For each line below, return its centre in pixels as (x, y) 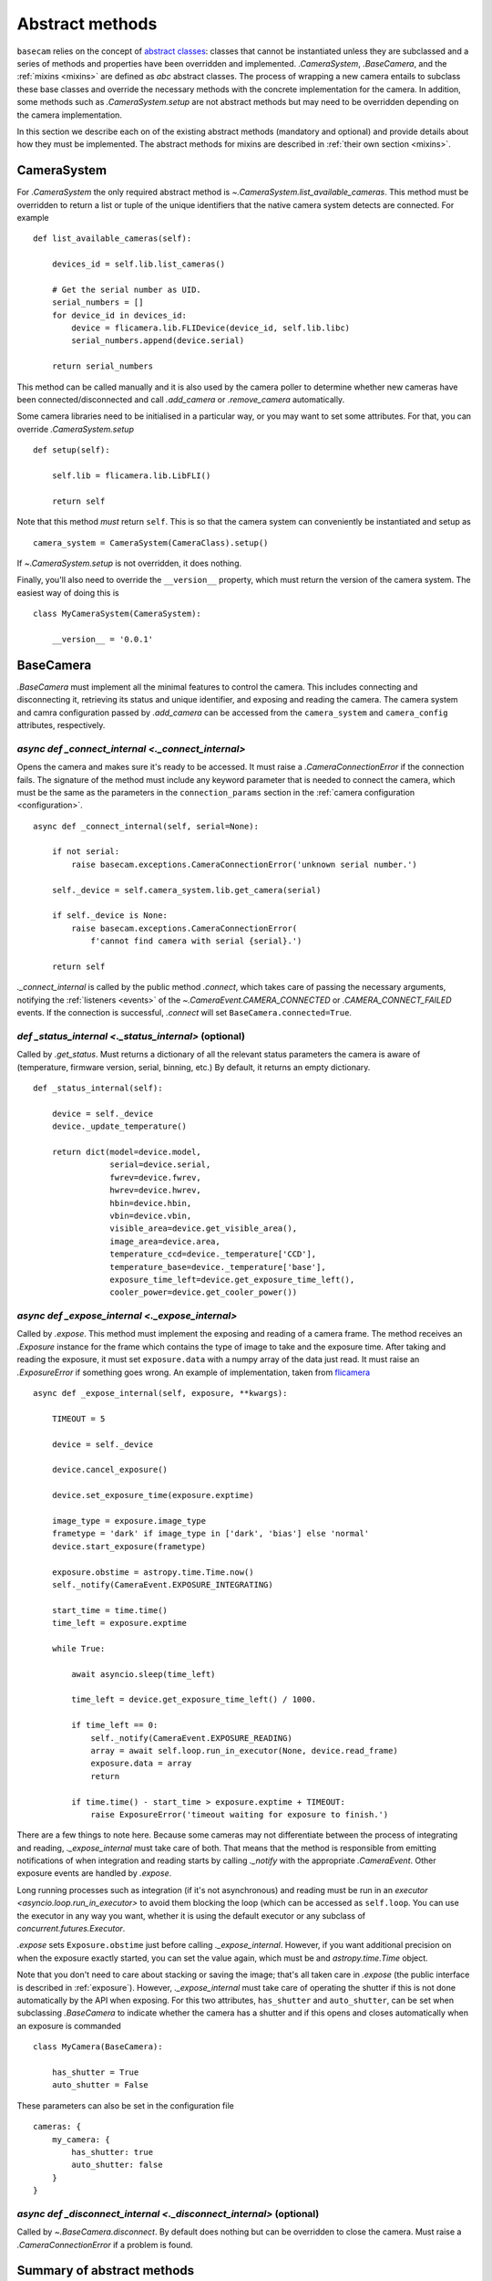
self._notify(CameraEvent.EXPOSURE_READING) (192, 1738)
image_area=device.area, (165, 1241)
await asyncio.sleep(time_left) (143, 1674)
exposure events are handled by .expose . (94, 1873)
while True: (78, 1648)
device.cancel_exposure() (110, 1470)
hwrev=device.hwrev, (156, 1190)
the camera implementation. (70, 115)
